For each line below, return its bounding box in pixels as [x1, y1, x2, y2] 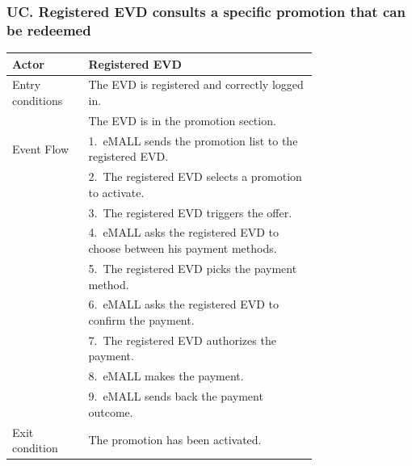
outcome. [88, 403, 133, 420]
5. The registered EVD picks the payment [88, 259, 297, 276]
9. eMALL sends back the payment [88, 388, 263, 405]
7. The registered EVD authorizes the [88, 331, 276, 348]
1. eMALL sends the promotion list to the [88, 132, 298, 149]
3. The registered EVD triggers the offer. [88, 204, 292, 220]
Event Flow [12, 140, 69, 157]
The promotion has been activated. [88, 431, 262, 448]
